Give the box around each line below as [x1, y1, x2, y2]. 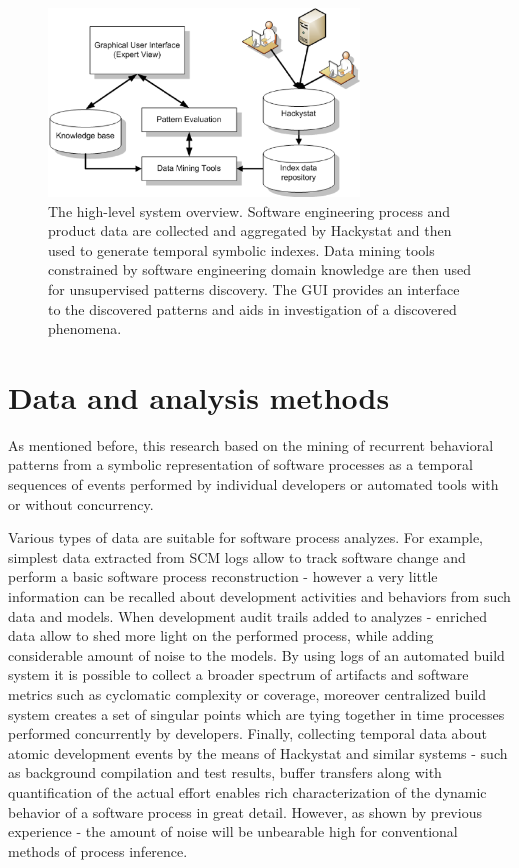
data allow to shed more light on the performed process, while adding [8, 625, 434, 646]
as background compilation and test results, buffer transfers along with [8, 762, 442, 783]
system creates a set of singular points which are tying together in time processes [8, 703, 505, 724]
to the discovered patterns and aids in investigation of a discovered [48, 298, 457, 319]
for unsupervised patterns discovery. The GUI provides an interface [48, 278, 460, 299]
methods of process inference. [8, 840, 188, 861]
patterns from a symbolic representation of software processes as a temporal [8, 454, 473, 475]
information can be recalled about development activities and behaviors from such [8, 586, 511, 606]
